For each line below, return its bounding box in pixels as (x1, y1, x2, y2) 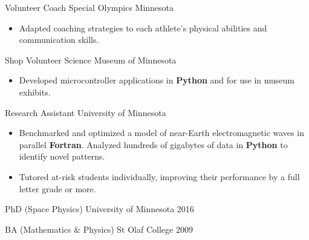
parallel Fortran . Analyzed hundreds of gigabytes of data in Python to (19, 138, 288, 151)
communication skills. (19, 33, 99, 46)
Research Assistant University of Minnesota (5, 106, 166, 118)
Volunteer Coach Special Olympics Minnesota (5, 1, 174, 13)
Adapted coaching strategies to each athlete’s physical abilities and (19, 21, 267, 34)
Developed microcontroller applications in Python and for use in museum (19, 74, 294, 86)
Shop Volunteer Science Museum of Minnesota (5, 53, 177, 66)
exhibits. (19, 85, 51, 98)
